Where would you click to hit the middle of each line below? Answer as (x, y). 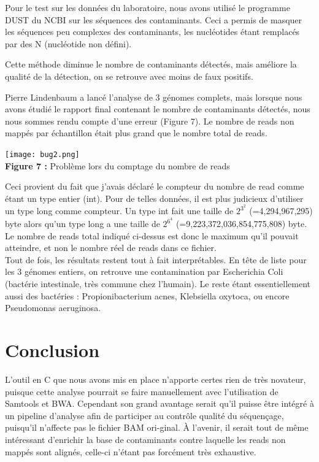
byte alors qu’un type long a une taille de (83, 224)
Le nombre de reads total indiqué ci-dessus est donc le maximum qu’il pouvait (152, 235)
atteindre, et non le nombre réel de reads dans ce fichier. (111, 248)
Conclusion (52, 350)
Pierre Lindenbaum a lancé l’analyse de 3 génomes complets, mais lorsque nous (154, 97)
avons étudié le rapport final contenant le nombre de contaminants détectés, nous (158, 109)
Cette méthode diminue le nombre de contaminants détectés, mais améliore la (151, 64)
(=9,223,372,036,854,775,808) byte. (241, 224)
